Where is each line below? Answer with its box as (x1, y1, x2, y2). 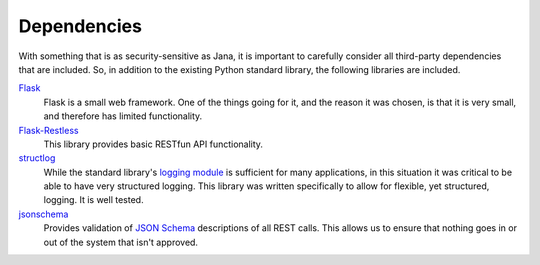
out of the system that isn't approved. (43, 236, 199, 248)
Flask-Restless (18, 124, 79, 136)
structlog (18, 152, 56, 164)
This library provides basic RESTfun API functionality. (43, 138, 264, 150)
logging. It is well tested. (43, 194, 144, 206)
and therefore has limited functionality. (43, 110, 203, 122)
